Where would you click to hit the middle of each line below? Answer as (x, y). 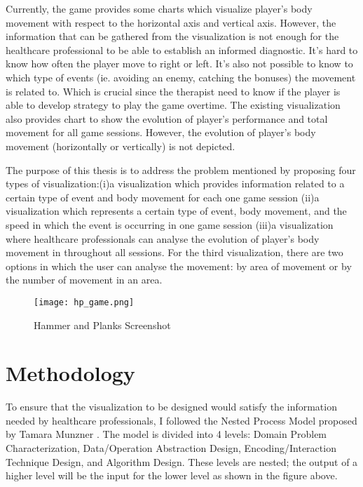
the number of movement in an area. (84, 280)
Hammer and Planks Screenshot (102, 325)
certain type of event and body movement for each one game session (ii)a (163, 197)
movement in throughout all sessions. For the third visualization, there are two (174, 252)
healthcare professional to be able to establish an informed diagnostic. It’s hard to (182, 49)
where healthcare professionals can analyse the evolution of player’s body (163, 238)
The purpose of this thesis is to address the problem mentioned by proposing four (181, 169)
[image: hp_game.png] (84, 302)
